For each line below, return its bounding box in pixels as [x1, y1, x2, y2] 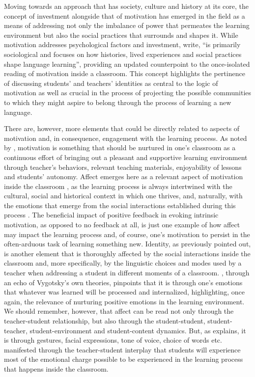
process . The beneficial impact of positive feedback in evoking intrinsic [4, 210, 219, 220]
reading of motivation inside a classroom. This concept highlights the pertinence [4, 68, 245, 79]
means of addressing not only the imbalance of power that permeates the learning [4, 20, 250, 30]
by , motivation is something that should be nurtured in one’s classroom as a [4, 142, 236, 153]
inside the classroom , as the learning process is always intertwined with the [4, 181, 232, 191]
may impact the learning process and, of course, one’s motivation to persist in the [4, 229, 250, 239]
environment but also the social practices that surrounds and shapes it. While [4, 29, 238, 40]
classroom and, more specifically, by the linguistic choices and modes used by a [4, 258, 242, 268]
